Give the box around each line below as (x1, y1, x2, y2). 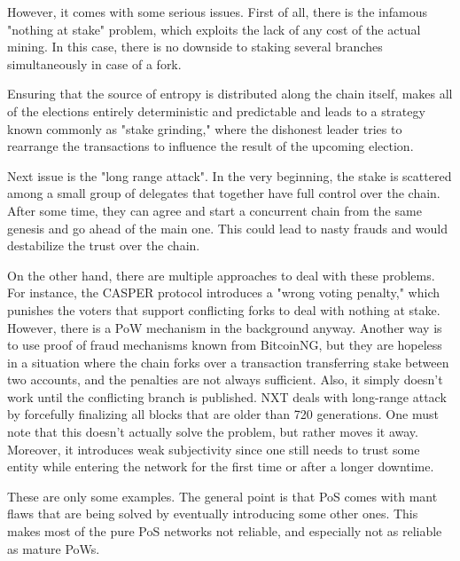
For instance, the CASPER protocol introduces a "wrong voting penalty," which (7, 283, 440, 302)
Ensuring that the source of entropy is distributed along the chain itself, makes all (7, 84, 453, 103)
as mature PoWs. (7, 539, 100, 557)
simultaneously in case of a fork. (7, 54, 182, 73)
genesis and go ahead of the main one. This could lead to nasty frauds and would (7, 218, 448, 237)
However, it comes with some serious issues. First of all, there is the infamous (7, 3, 427, 20)
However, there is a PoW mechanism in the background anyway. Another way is (7, 318, 442, 336)
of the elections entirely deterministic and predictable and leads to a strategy (7, 101, 425, 120)
